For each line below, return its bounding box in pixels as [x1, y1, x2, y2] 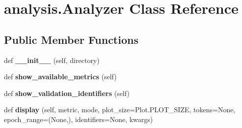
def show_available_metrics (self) [4, 71, 117, 82]
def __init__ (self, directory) [4, 55, 100, 65]
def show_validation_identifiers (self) [4, 88, 130, 98]
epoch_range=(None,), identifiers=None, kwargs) [4, 114, 153, 124]
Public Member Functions [4, 32, 138, 47]
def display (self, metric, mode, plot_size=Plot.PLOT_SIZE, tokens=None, [4, 104, 236, 115]
